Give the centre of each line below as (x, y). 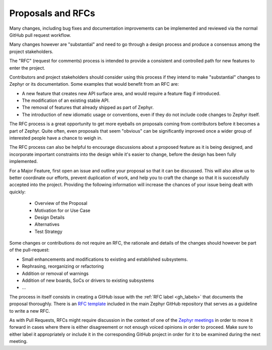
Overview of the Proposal (61, 203)
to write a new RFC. (30, 311)
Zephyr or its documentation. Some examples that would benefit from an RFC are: (94, 84)
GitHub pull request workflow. (40, 35)
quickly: (18, 192)
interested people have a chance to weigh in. (56, 138)
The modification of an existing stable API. (66, 100)
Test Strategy (48, 231)
